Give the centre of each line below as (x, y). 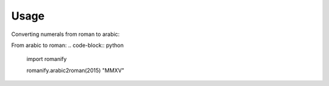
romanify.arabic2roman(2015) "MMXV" (76, 70)
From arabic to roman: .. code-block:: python (68, 45)
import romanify (47, 59)
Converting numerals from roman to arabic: (65, 34)
